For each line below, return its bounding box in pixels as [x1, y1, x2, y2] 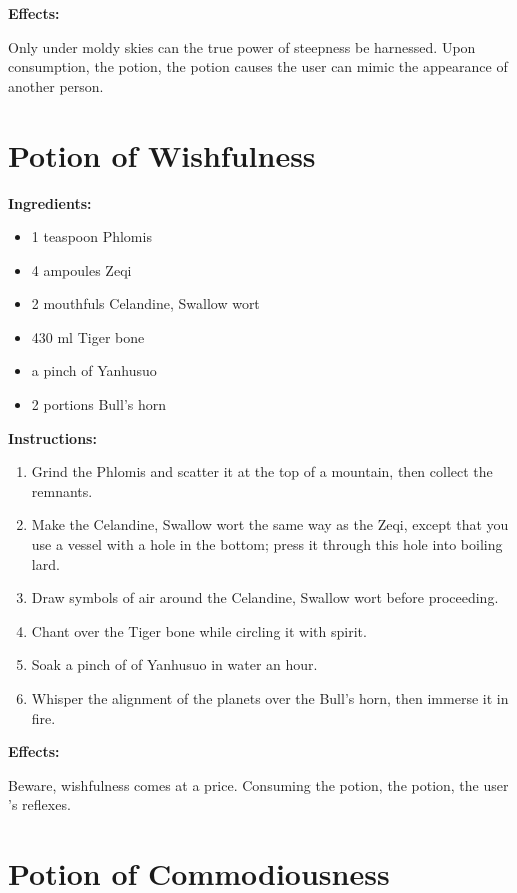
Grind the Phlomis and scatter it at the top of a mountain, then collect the [31, 461, 493, 482]
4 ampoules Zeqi [31, 259, 132, 280]
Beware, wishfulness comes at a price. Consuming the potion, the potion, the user [8, 774, 509, 795]
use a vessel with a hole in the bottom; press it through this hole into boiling [31, 534, 503, 555]
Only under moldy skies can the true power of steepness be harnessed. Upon [8, 36, 476, 57]
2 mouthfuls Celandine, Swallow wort [31, 293, 260, 314]
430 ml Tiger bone [31, 326, 145, 347]
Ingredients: [8, 192, 92, 213]
